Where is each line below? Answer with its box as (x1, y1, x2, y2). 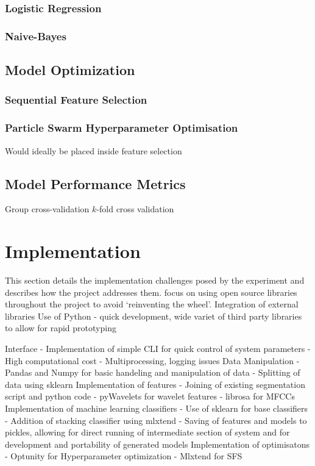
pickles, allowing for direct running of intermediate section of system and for (5, 426, 290, 439)
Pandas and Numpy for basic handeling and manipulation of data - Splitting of (5, 366, 300, 379)
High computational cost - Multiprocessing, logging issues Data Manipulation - (5, 354, 300, 367)
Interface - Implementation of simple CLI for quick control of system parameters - (5, 342, 311, 355)
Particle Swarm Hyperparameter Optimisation (5, 120, 238, 135)
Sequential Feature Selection (5, 92, 147, 107)
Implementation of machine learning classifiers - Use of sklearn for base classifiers (5, 401, 308, 414)
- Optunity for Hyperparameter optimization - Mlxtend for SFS (5, 450, 242, 462)
